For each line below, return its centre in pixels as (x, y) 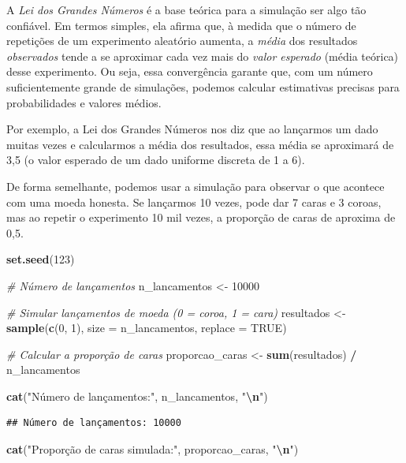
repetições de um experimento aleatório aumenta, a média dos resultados (182, 41)
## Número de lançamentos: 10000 (94, 423)
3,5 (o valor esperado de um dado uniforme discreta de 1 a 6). (156, 160)
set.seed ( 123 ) (41, 259)
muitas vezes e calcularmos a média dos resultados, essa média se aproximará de (200, 144)
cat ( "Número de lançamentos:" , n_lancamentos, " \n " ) (137, 396)
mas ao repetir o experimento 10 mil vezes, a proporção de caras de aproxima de (201, 217)
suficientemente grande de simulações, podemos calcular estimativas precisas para (203, 86)
